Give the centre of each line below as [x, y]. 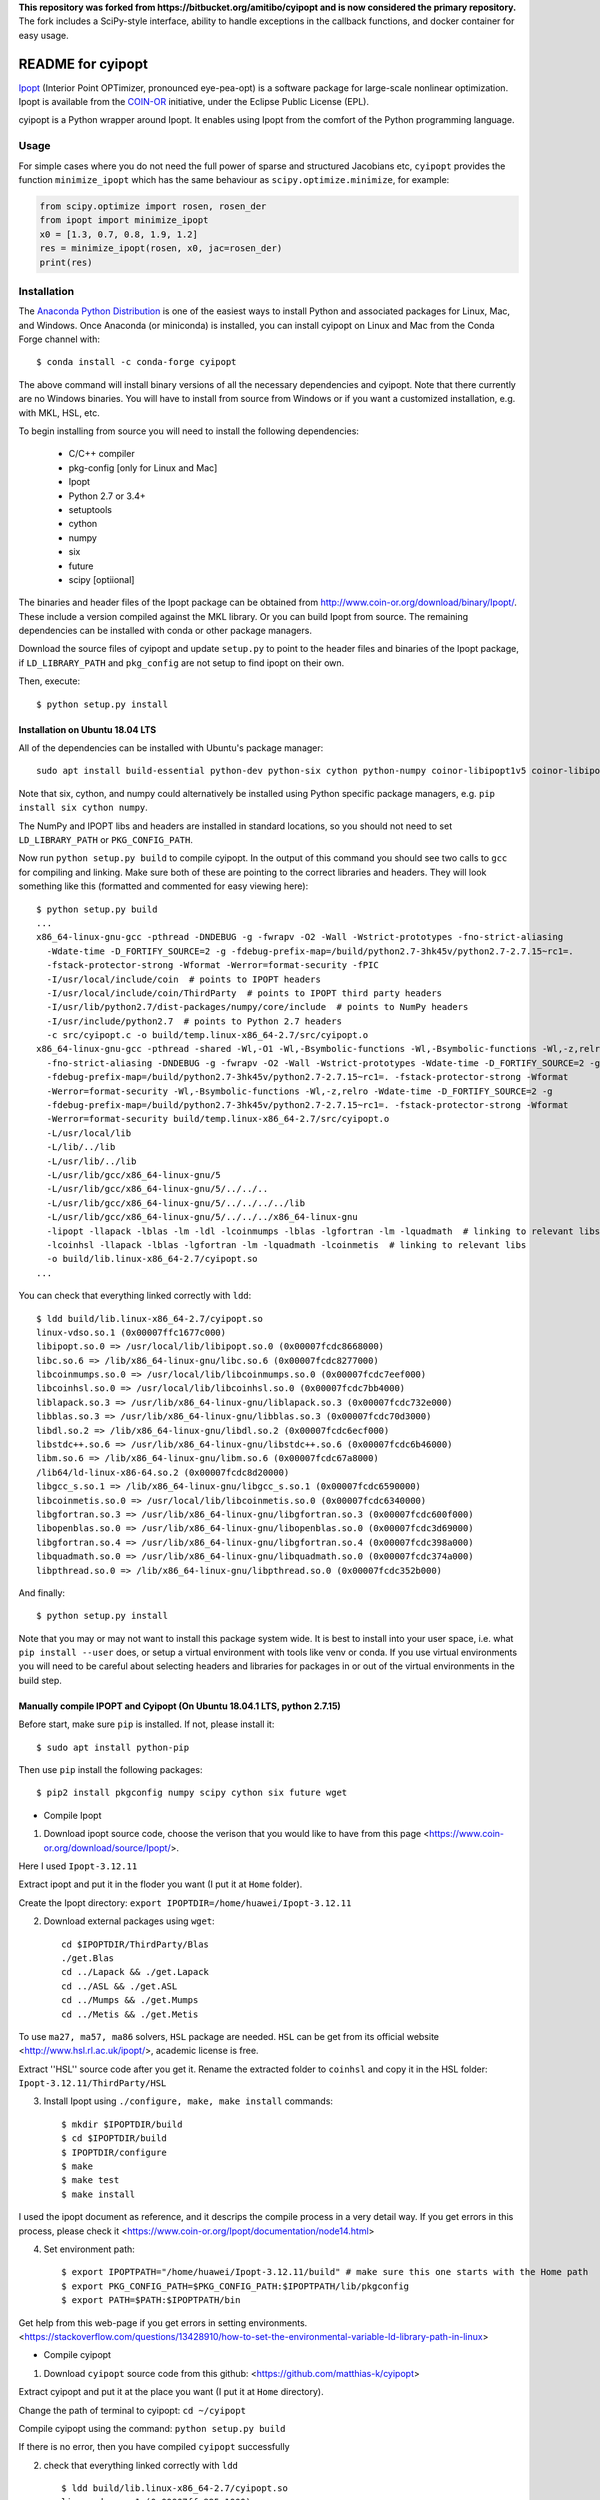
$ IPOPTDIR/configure [114, 2152]
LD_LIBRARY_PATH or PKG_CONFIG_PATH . [106, 839]
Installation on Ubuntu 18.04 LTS [87, 729]
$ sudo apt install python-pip [113, 1747]
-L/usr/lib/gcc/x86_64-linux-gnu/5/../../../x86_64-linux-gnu [202, 1217]
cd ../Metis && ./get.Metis [130, 2014]
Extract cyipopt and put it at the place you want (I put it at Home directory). [171, 2392]
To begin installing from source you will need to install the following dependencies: [189, 431]
